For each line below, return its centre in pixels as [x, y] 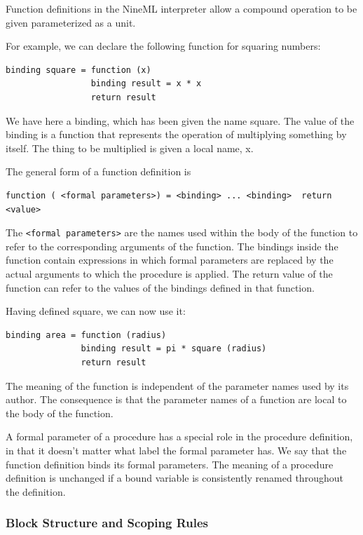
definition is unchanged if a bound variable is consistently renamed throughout [174, 478]
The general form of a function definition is [98, 171]
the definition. [36, 491]
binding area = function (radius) [86, 335]
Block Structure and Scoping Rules [107, 523]
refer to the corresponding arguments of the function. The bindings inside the [172, 246]
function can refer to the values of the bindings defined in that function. [160, 287]
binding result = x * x [146, 84]
